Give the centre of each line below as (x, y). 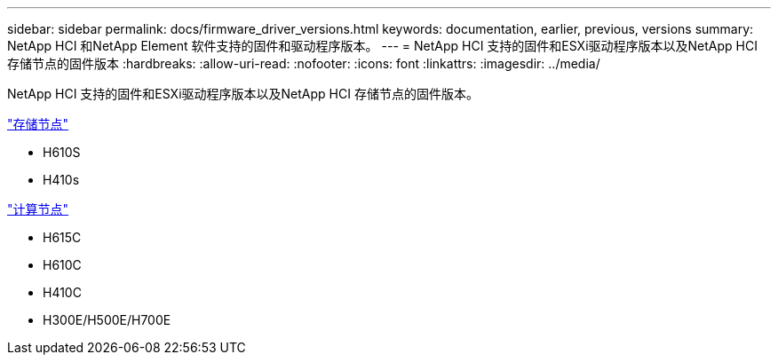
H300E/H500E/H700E (107, 320)
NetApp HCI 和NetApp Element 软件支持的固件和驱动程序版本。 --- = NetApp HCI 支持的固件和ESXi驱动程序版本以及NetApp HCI (382, 46)
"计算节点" (38, 209)
